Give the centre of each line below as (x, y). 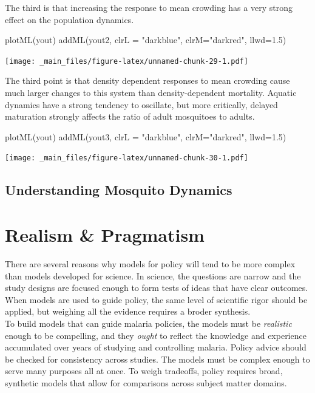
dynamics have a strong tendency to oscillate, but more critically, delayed (141, 104)
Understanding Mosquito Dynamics (119, 190)
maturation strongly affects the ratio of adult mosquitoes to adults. (130, 116)
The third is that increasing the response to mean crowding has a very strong (149, 7)
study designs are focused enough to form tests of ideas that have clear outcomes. (157, 288)
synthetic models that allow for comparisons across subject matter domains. (146, 382)
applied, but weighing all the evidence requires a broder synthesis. (128, 311)
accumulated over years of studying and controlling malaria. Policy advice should (156, 347)
